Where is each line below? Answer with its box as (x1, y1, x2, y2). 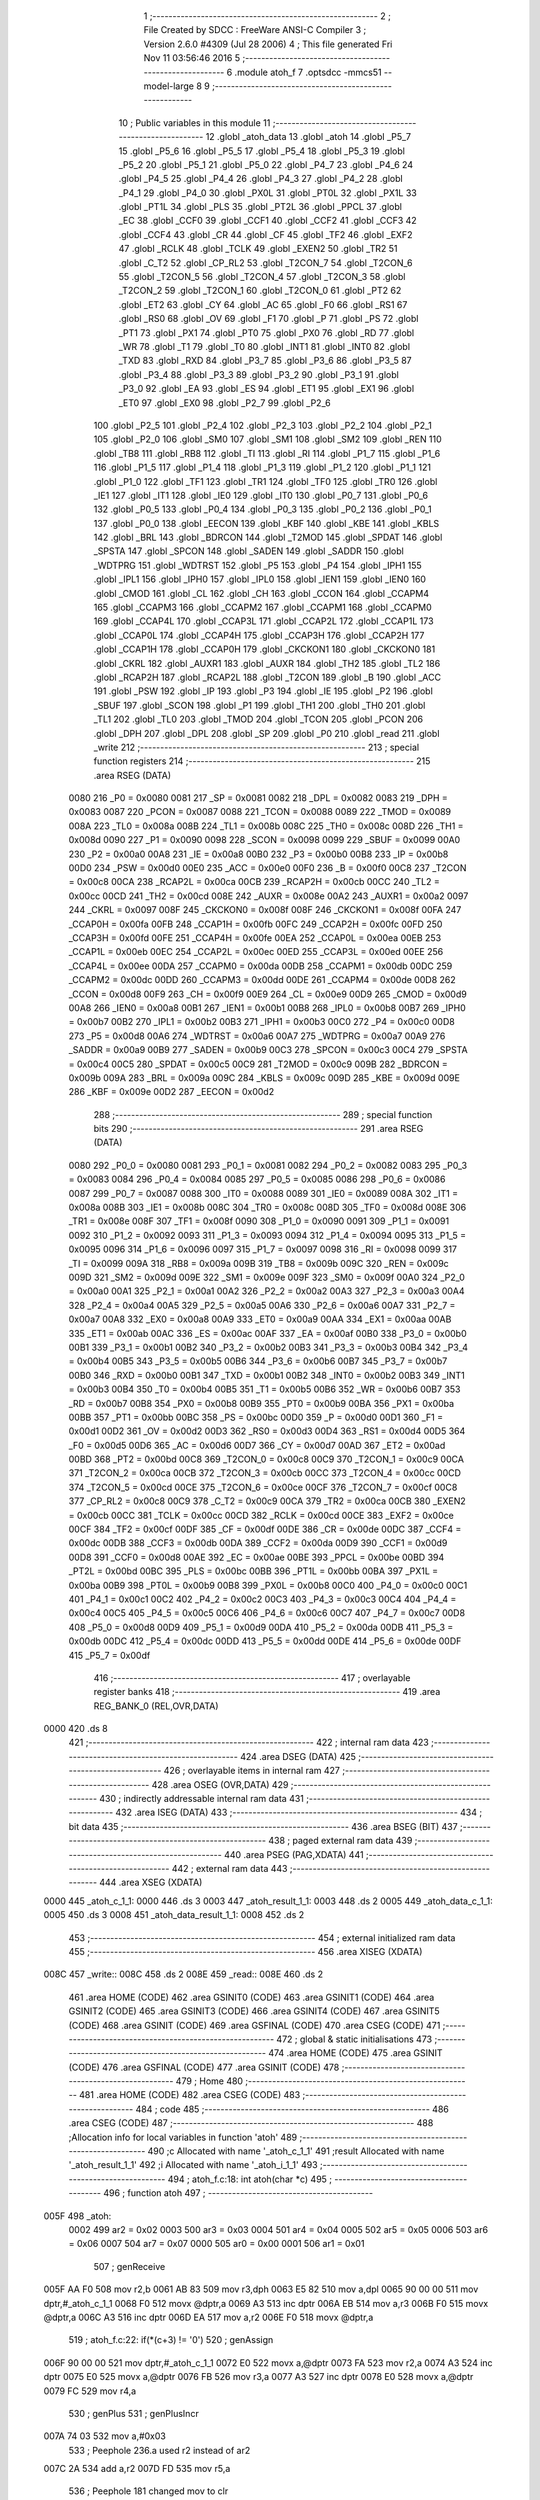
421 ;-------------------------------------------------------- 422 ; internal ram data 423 (68, 1736, 429, 1749)
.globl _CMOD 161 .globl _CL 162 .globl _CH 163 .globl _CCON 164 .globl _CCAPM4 (93, 587, 430, 599)
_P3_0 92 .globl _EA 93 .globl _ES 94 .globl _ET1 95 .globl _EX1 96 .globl (118, 383, 415, 395)
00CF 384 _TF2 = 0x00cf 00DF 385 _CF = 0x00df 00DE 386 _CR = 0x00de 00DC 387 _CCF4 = (68, 1523, 462, 1535)
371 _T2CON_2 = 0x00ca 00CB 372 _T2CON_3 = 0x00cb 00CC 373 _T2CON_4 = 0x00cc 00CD (68, 1467, 462, 1479)
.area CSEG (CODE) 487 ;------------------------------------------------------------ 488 (68, 2117, 434, 2129)
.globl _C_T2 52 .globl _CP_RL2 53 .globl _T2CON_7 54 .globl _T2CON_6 (118, 256, 414, 269)
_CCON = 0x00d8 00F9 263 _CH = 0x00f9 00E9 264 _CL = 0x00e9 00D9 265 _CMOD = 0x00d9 (68, 988, 467, 1000)
